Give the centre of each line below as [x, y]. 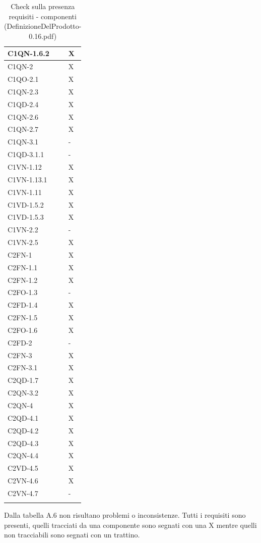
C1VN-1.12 [25, 166]
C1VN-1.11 [25, 192]
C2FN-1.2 [23, 280]
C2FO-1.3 [23, 292]
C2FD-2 [20, 342]
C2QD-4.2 [23, 430]
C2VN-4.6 [23, 481]
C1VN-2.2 [23, 230]
